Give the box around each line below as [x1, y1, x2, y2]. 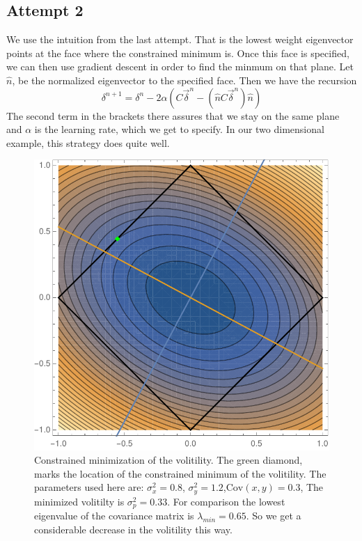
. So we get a [246, 508, 301, 523]
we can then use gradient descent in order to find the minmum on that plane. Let [6, 59, 354, 74]
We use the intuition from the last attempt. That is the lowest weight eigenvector [6, 32, 354, 47]
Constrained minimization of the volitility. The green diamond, [34, 453, 303, 467]
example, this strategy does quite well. [6, 135, 170, 150]
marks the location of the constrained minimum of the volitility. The [34, 466, 326, 480]
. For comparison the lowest [167, 494, 285, 508]
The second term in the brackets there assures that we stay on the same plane [6, 108, 340, 123]
